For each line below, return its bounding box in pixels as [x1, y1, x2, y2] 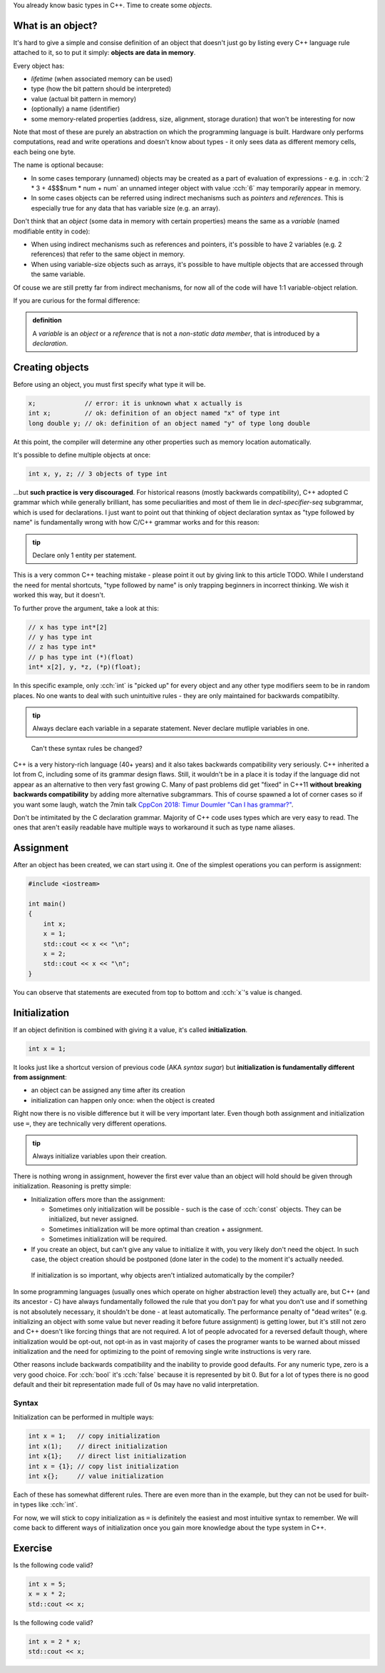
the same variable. [31, 270, 86, 278]
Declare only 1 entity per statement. [32, 551, 137, 560]
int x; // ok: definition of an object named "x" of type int [28, 409, 281, 418]
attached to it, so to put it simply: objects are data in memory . [13, 49, 196, 57]
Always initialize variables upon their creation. [32, 1152, 168, 1161]
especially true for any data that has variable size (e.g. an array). [31, 203, 220, 212]
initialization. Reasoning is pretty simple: [13, 1182, 132, 1191]
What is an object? [13, 19, 98, 31]
